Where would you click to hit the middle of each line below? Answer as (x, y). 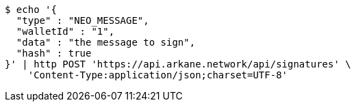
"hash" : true (54, 53)
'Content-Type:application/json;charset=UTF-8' (158, 75)
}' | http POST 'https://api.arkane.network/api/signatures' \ (178, 64)
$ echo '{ (31, 10)
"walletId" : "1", (65, 31)
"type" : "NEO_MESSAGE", (82, 20)
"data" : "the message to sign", (106, 42)
